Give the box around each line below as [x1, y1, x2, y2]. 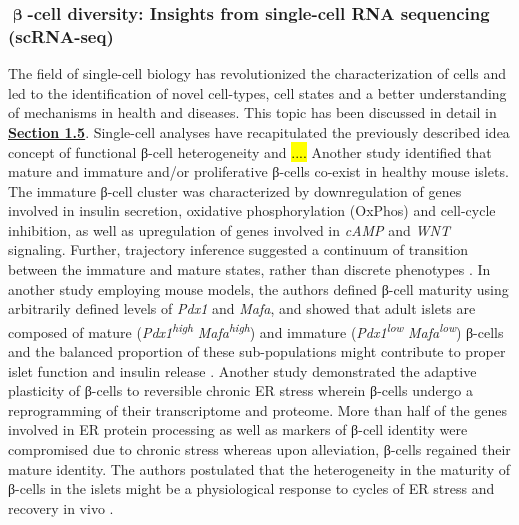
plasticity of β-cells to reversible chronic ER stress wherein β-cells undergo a [8, 380, 473, 401]
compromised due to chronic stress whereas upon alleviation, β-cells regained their [8, 439, 511, 460]
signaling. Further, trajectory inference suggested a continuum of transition [8, 239, 469, 260]
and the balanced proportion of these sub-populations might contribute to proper [8, 341, 506, 362]
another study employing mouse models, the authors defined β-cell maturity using [8, 278, 509, 299]
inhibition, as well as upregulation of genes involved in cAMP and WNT [8, 219, 450, 240]
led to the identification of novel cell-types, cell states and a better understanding [8, 82, 507, 103]
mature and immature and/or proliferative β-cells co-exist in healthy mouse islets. [8, 161, 509, 182]
